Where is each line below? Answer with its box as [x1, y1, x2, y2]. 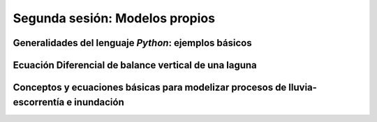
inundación [73, 96, 125, 108]
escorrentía [13, 96, 65, 108]
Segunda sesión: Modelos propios [13, 10, 216, 26]
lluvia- [288, 82, 318, 93]
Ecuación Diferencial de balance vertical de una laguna [13, 59, 258, 71]
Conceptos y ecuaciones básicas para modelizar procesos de [13, 82, 287, 93]
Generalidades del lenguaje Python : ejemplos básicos [13, 37, 252, 49]
